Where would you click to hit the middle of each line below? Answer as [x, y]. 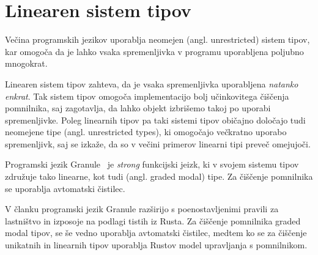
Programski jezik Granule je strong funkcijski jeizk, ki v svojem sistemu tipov [152, 164]
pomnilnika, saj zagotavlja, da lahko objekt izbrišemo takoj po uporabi [138, 108]
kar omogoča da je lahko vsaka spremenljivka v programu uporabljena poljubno [154, 51]
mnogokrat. [26, 63]
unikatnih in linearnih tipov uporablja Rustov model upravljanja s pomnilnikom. [156, 245]
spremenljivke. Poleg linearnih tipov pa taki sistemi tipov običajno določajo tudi [155, 120]
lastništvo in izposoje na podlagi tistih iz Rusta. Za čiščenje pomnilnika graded [153, 220]
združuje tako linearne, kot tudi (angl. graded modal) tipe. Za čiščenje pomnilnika [159, 176]
